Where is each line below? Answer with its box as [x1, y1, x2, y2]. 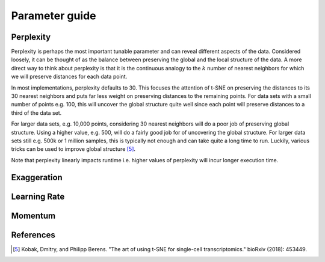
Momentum [11, 210, 56, 221]
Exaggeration [11, 172, 63, 183]
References [11, 230, 55, 240]
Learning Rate [11, 191, 65, 201]
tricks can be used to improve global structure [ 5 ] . [11, 145, 135, 153]
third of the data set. [11, 109, 62, 117]
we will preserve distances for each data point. [11, 73, 128, 81]
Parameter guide [11, 9, 96, 22]
